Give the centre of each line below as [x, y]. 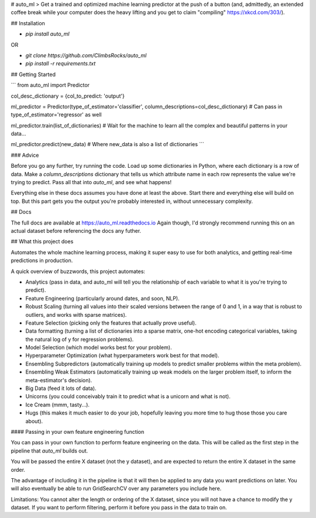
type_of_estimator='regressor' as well [56, 115]
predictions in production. [42, 261]
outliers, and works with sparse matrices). [76, 315]
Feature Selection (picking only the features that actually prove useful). [111, 323]
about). [34, 421]
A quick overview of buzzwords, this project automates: [78, 271]
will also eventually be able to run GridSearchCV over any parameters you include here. [116, 489]
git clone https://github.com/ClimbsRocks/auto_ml [86, 55]
